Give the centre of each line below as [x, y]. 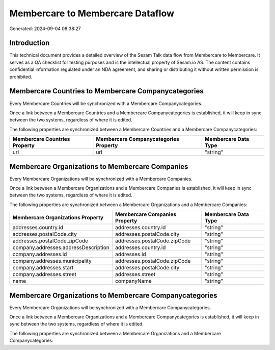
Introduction [30, 43]
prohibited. [21, 77]
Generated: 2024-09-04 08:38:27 [45, 29]
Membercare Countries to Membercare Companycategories [106, 91]
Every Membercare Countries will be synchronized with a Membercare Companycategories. [106, 103]
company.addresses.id [40, 254]
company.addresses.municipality [52, 261]
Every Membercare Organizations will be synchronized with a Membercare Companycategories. [110, 307]
